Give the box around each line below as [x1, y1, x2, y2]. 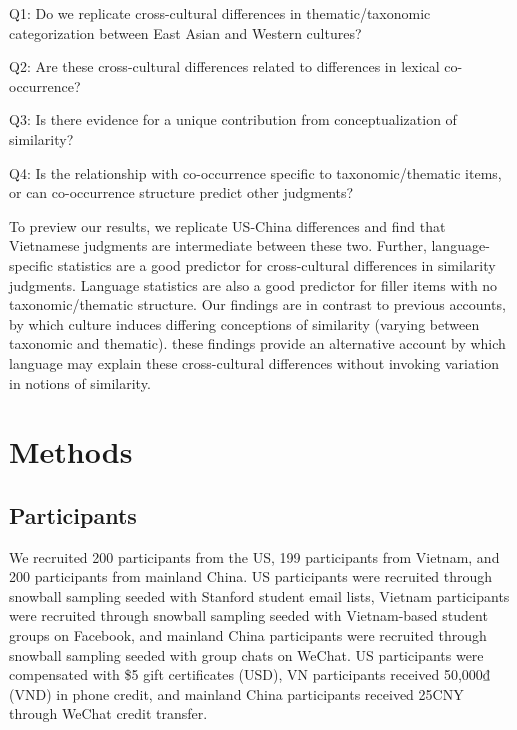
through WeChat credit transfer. [9, 703, 208, 724]
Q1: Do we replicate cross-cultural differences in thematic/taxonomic [9, 3, 431, 23]
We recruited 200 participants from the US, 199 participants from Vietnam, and [9, 546, 500, 567]
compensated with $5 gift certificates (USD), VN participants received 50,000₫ [9, 664, 491, 685]
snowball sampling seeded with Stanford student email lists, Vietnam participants [9, 585, 510, 606]
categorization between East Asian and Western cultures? [9, 22, 362, 43]
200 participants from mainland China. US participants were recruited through [9, 566, 493, 587]
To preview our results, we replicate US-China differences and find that [9, 215, 446, 236]
